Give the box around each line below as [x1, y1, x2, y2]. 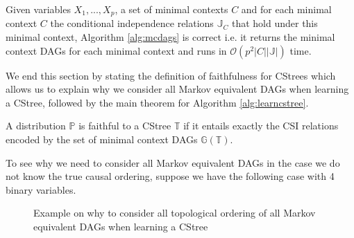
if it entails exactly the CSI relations [183, 118, 339, 133]
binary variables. [6, 182, 76, 196]
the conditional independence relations [50, 16, 214, 30]
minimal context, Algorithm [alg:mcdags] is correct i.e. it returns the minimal [6, 30, 335, 44]
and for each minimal [241, 2, 332, 16]
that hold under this [231, 16, 318, 30]
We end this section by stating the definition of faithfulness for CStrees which [6, 68, 336, 82]
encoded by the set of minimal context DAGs [6, 132, 198, 147]
